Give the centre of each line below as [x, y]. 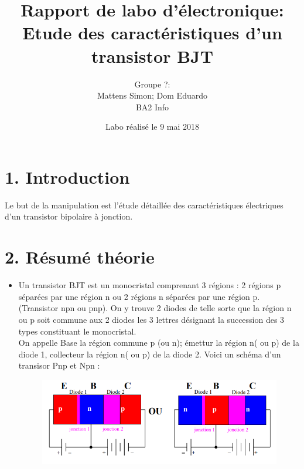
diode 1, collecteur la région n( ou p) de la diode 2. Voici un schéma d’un [150, 354]
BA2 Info [152, 107]
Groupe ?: [152, 84]
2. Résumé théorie [80, 257]
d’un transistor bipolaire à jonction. [69, 216]
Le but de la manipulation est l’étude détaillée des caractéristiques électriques [144, 205]
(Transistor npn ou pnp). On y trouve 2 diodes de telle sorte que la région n [155, 308]
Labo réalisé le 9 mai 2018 [152, 126]
